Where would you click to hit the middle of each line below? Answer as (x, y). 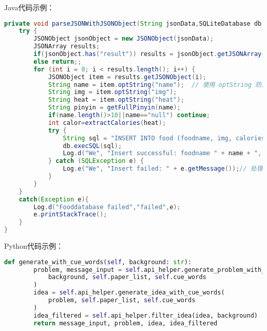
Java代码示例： (29, 7)
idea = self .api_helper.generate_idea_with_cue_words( (129, 293)
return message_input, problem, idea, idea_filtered (126, 323)
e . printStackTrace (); (70, 215)
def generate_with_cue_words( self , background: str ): (98, 262)
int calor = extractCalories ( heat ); (107, 123)
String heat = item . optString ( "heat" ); (116, 100)
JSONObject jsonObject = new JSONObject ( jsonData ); (124, 39)
